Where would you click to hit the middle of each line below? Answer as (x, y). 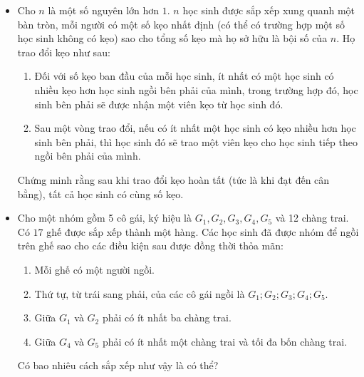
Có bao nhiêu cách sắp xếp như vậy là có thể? (118, 365)
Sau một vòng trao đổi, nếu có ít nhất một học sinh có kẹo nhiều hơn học (195, 128)
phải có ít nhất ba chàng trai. (167, 317)
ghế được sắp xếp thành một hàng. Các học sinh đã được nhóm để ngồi (203, 231)
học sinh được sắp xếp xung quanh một (269, 10)
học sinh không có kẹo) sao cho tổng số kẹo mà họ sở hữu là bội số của (172, 38)
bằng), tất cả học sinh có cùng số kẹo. (100, 193)
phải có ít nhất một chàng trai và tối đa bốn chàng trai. (225, 341)
